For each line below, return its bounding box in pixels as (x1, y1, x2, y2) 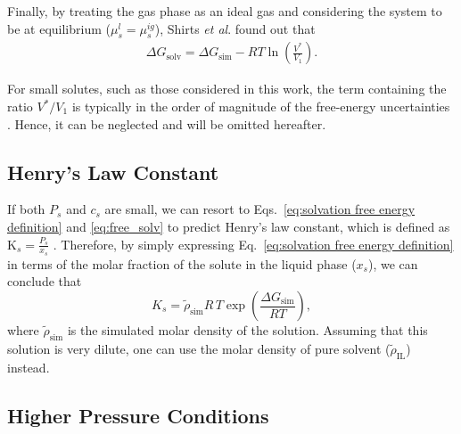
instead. (7, 357, 50, 376)
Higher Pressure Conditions (7, 401, 269, 429)
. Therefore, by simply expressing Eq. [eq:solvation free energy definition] (53, 234, 454, 253)
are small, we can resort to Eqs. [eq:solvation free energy (104, 200, 416, 218)
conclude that (7, 272, 82, 291)
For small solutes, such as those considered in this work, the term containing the (7, 79, 447, 98)
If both (7, 200, 45, 218)
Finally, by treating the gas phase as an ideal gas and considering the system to (7, 2, 442, 20)
